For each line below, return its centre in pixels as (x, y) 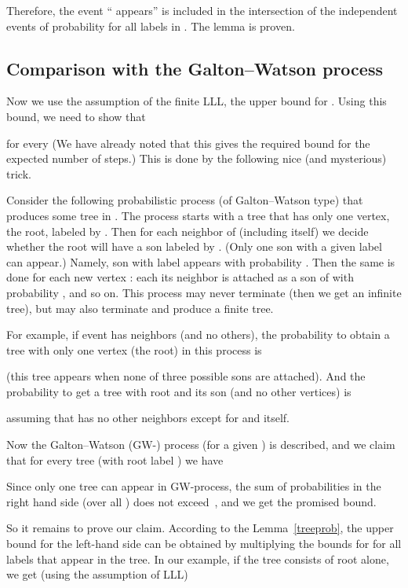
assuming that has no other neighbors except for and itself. (148, 418)
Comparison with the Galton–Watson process (195, 68)
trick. (19, 173)
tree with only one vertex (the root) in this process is (134, 349)
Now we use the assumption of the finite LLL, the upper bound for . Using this (197, 101)
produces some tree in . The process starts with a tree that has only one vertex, (198, 215)
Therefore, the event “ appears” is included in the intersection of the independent (202, 10)
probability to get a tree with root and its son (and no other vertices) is (179, 391)
